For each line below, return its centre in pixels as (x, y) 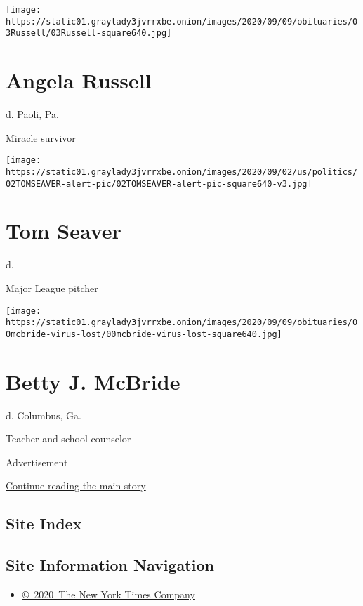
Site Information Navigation (110, 565)
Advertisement (37, 462)
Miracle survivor (41, 137)
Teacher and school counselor (68, 439)
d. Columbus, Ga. (44, 415)
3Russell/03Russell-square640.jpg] (89, 33)
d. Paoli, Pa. (32, 114)
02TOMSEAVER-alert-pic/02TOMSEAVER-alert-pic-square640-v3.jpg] (159, 184)
